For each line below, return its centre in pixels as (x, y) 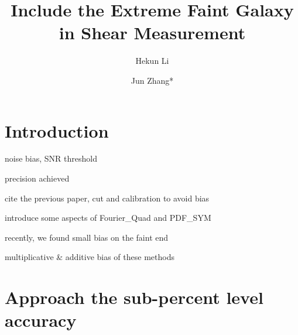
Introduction (57, 130)
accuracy (41, 320)
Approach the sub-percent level (134, 297)
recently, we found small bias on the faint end (87, 237)
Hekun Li (152, 61)
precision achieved (37, 178)
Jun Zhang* (152, 80)
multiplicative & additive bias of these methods (90, 257)
